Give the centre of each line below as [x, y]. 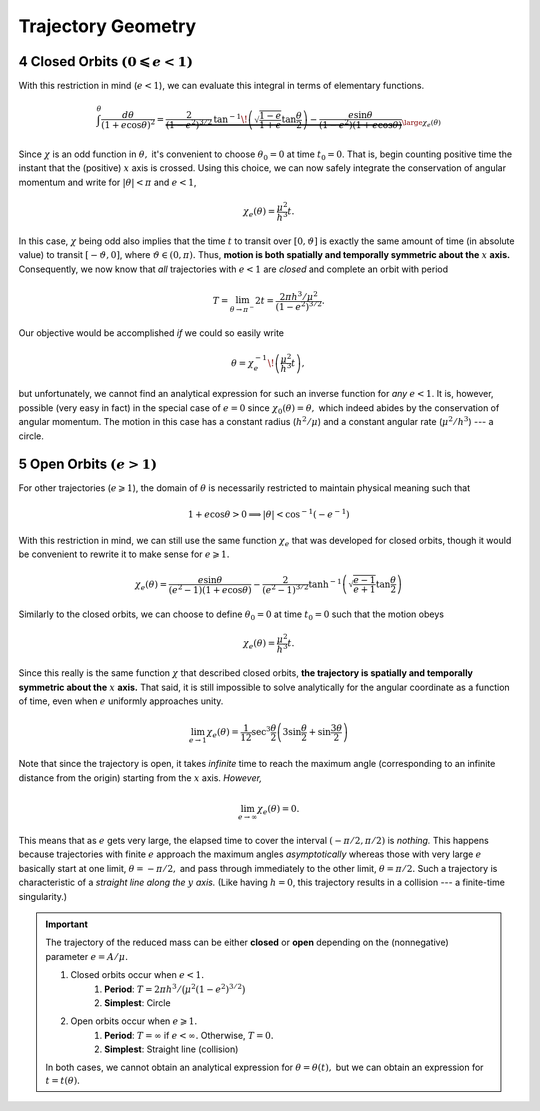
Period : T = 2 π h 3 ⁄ [142, 988]
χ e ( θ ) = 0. [278, 810]
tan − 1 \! [231, 118]
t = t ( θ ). [62, 1080]
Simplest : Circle [137, 1002]
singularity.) [43, 896]
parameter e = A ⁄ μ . [87, 956]
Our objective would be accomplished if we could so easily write [151, 332]
